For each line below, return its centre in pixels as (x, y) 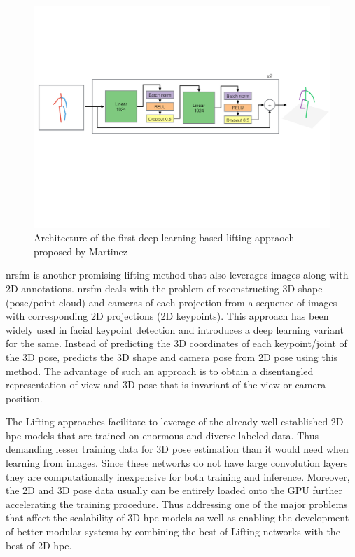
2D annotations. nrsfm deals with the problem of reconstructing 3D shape (164, 288)
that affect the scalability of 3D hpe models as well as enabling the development (177, 517)
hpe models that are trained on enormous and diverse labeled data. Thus (162, 435)
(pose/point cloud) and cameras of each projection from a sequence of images (172, 302)
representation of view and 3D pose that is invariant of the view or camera (166, 385)
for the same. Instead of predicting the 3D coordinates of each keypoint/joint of (176, 343)
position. (24, 398)
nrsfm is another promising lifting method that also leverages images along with (177, 275)
